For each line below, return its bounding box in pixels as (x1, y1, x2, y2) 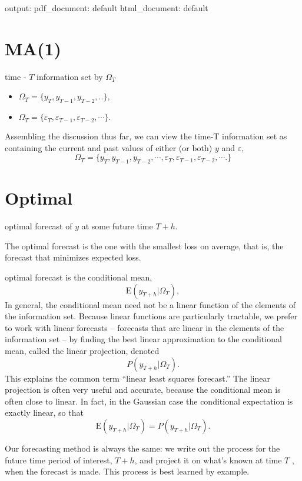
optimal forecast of (5, 220, 72, 232)
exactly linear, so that (5, 406, 84, 419)
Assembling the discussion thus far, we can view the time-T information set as (5, 130, 287, 142)
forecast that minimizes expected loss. (5, 251, 141, 263)
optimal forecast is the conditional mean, (5, 271, 152, 283)
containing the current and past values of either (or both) (5, 141, 213, 153)
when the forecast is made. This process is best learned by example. (5, 465, 250, 477)
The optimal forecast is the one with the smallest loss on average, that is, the (5, 239, 284, 252)
